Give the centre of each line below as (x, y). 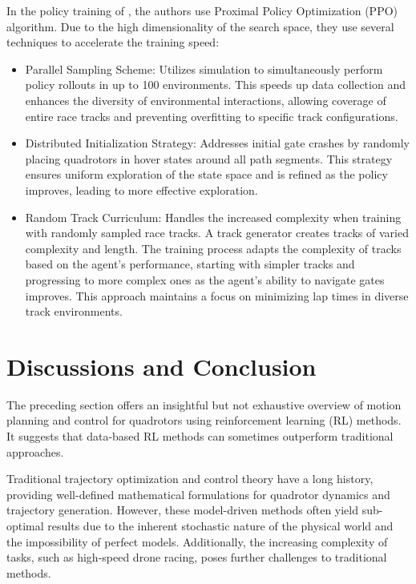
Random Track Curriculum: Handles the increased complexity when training (213, 217)
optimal (25, 525)
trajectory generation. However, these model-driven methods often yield (183, 510)
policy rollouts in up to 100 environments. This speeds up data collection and (215, 85)
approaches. (35, 451)
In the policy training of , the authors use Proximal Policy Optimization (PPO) (202, 10)
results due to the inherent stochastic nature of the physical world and (220, 525)
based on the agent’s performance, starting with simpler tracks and (190, 264)
